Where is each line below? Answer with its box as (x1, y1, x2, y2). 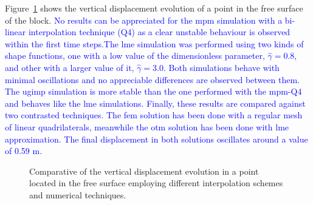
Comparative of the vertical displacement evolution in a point (29, 164, 259, 177)
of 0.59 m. (5, 144, 43, 157)
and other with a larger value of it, (5, 61, 134, 73)
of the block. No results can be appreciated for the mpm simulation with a (5, 13, 283, 26)
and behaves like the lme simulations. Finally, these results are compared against (5, 96, 306, 109)
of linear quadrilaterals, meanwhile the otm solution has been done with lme (5, 120, 289, 133)
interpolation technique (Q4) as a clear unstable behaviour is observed (28, 25, 291, 38)
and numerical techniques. (29, 188, 126, 201)
